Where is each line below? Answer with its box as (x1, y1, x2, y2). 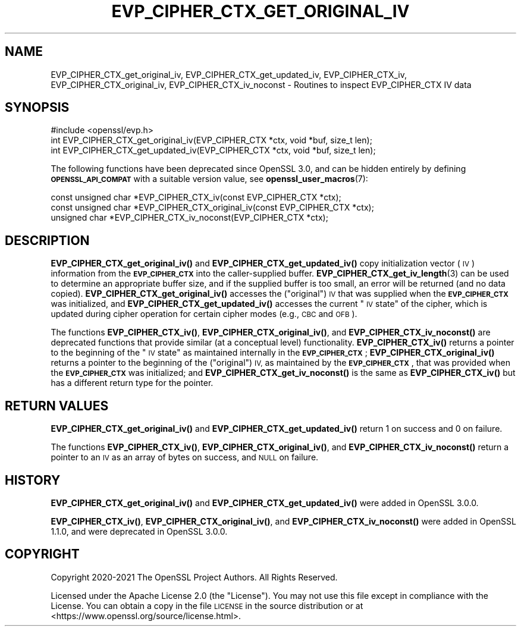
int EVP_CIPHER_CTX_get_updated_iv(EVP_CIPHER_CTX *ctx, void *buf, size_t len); (51, 145, 376, 156)
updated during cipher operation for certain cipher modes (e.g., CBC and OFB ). (51, 309, 357, 319)
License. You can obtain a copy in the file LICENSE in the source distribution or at (51, 600, 363, 611)
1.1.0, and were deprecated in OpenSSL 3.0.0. (51, 526, 228, 536)
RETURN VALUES (5, 398, 109, 413)
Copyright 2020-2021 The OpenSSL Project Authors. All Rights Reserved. (51, 572, 338, 582)
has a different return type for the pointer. (51, 378, 214, 388)
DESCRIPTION (5, 233, 90, 248)
